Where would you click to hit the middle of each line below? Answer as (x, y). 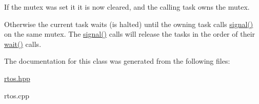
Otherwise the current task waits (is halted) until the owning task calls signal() (129, 24)
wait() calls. (23, 44)
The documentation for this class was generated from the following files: (117, 61)
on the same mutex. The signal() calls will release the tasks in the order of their (130, 34)
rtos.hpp (17, 78)
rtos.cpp (17, 95)
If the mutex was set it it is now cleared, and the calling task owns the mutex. (127, 7)
